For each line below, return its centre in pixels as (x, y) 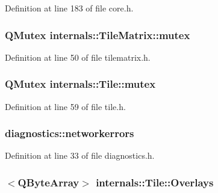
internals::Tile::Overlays (155, 182)
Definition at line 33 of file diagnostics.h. (80, 155)
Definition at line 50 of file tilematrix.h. (78, 57)
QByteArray (48, 182)
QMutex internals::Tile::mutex (80, 84)
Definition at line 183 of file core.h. (69, 8)
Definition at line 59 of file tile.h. (65, 106)
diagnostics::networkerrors (70, 133)
